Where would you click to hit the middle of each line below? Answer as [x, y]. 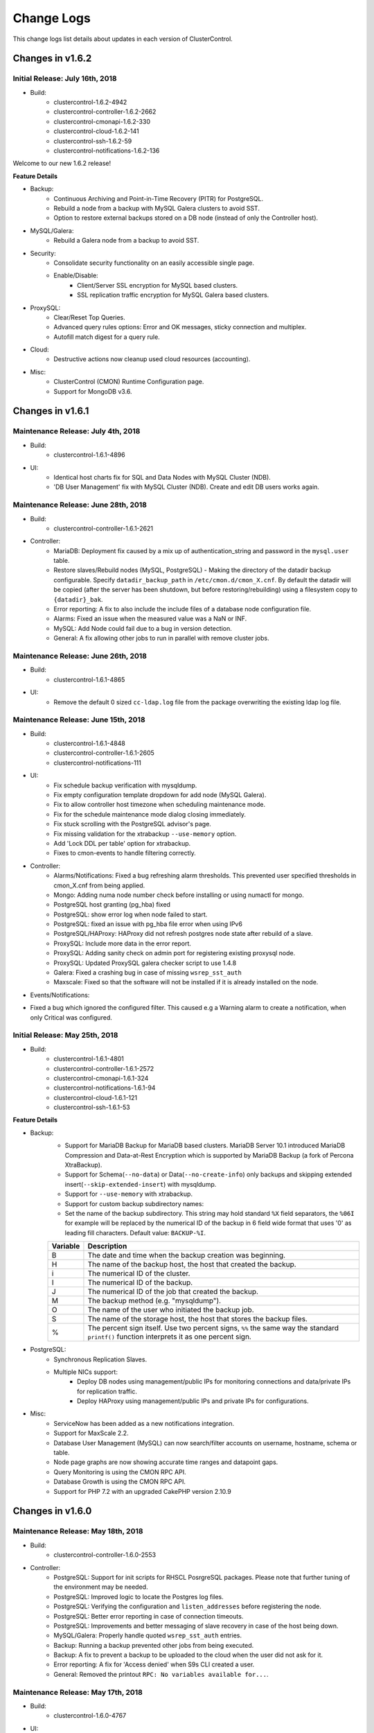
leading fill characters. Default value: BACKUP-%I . [135, 1233]
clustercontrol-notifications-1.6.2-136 [107, 151]
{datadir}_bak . [78, 599]
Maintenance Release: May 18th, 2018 [78, 1531]
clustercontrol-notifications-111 [97, 763]
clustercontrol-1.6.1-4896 [89, 455]
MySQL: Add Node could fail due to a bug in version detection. [143, 628]
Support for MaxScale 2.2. [91, 1433]
